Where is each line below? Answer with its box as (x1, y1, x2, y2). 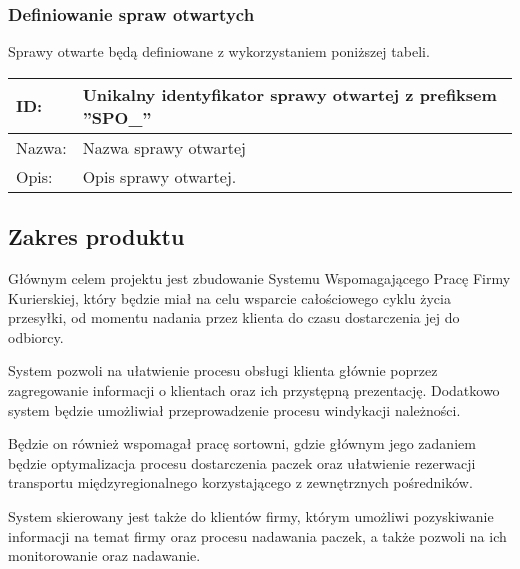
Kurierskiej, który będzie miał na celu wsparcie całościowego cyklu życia (8, 287, 451, 308)
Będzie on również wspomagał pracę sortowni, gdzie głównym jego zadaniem (8, 433, 476, 454)
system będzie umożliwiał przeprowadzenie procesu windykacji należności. (8, 399, 461, 420)
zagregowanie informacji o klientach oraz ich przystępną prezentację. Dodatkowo (8, 379, 500, 400)
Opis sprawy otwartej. (82, 164, 237, 188)
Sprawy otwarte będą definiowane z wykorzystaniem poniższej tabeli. (8, 41, 430, 62)
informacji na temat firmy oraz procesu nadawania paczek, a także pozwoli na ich (8, 525, 507, 546)
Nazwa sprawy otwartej (82, 135, 246, 159)
